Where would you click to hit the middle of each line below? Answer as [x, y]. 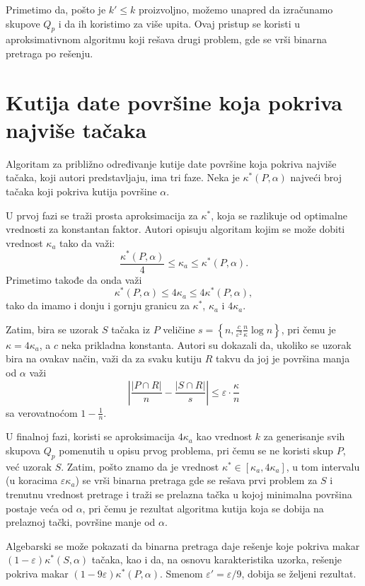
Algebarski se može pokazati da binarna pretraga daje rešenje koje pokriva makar [183, 545]
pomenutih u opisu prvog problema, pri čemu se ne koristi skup [196, 450]
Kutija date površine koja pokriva [174, 102]
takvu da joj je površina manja [283, 358]
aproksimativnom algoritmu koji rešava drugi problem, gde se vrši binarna [167, 39]
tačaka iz [131, 329]
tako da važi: [87, 242]
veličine [179, 329]
